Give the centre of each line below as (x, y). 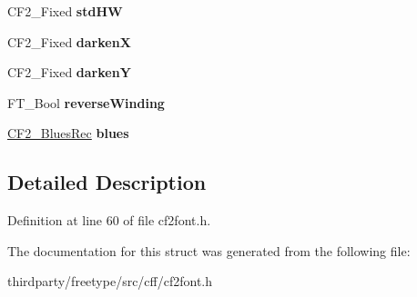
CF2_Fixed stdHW (65, 11)
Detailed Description (107, 182)
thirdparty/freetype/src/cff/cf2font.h (110, 281)
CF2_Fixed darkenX (69, 41)
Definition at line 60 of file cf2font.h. (109, 220)
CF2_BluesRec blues (68, 133)
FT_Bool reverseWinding (86, 102)
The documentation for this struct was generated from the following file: (209, 250)
